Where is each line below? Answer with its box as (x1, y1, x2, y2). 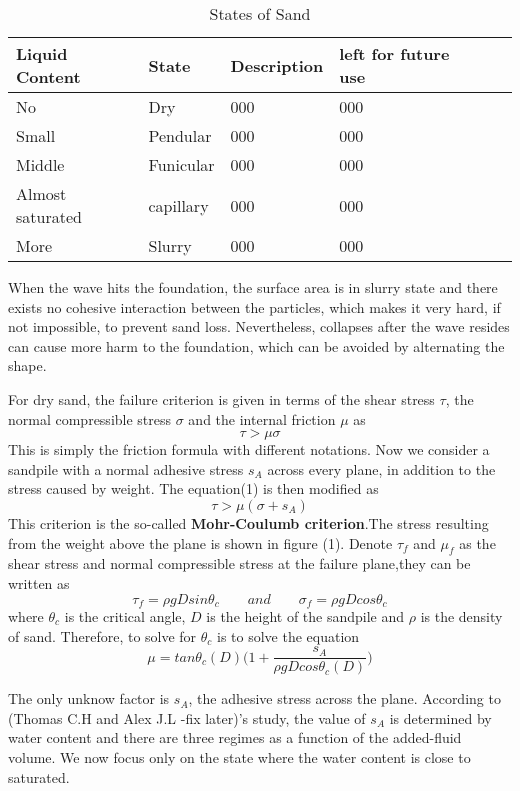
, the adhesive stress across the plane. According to (188, 688, 501, 709)
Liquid (16, 42, 68, 65)
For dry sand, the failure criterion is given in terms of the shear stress (8, 388, 435, 409)
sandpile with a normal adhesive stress (8, 458, 244, 479)
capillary (148, 193, 209, 217)
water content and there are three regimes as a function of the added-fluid (8, 727, 462, 748)
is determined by (389, 707, 492, 728)
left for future (339, 42, 450, 65)
